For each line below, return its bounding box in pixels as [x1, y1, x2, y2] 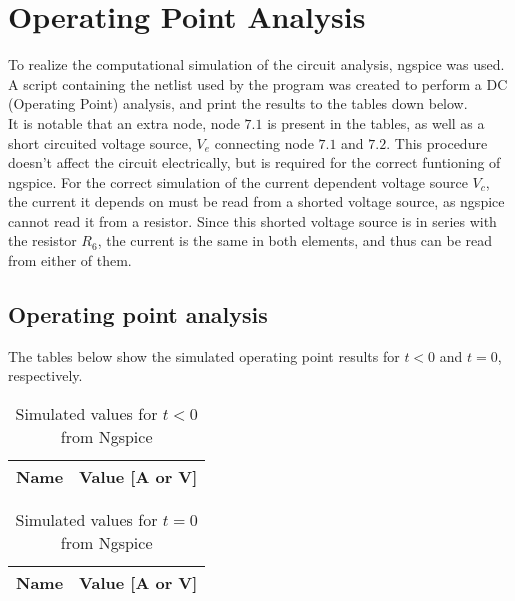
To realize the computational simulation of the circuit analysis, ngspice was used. [8, 54, 505, 75]
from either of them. [8, 250, 132, 271]
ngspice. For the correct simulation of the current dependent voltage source [8, 171, 468, 192]
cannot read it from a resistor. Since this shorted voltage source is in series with [8, 210, 497, 231]
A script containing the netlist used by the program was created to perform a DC [8, 73, 508, 94]
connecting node [214, 132, 314, 153]
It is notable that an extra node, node [8, 112, 240, 133]
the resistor [8, 230, 77, 251]
